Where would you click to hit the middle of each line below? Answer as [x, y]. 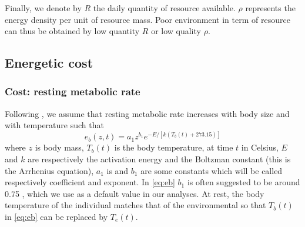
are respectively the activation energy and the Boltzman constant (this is [159, 159]
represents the [270, 8]
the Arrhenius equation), [49, 170]
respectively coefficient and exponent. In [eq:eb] [90, 182]
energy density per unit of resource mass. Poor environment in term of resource [148, 19]
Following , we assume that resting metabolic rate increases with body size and [147, 113]
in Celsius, [260, 147]
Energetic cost [49, 63]
